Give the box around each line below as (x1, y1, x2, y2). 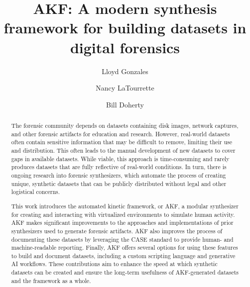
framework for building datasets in (3, 17, 247, 38)
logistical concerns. (11, 188, 60, 196)
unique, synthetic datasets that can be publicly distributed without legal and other (11, 179, 227, 188)
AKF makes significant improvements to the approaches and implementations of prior (11, 218, 234, 227)
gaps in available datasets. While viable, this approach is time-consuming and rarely (11, 154, 230, 163)
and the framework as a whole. (11, 276, 91, 285)
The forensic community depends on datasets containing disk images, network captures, (11, 121, 239, 130)
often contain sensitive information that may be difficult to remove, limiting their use (11, 138, 233, 146)
